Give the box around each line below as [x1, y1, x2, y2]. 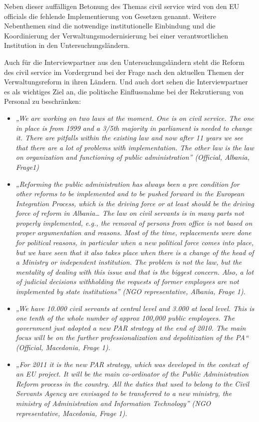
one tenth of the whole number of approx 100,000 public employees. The [15, 313, 235, 323]
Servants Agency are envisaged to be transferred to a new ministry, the [15, 388, 232, 399]
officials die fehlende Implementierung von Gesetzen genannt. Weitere [4, 10, 216, 21]
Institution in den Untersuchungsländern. [4, 40, 130, 50]
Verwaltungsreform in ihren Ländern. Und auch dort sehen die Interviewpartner [4, 76, 248, 87]
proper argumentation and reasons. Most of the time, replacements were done [15, 227, 252, 238]
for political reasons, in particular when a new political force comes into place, [15, 237, 254, 248]
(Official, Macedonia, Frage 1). [15, 342, 110, 352]
